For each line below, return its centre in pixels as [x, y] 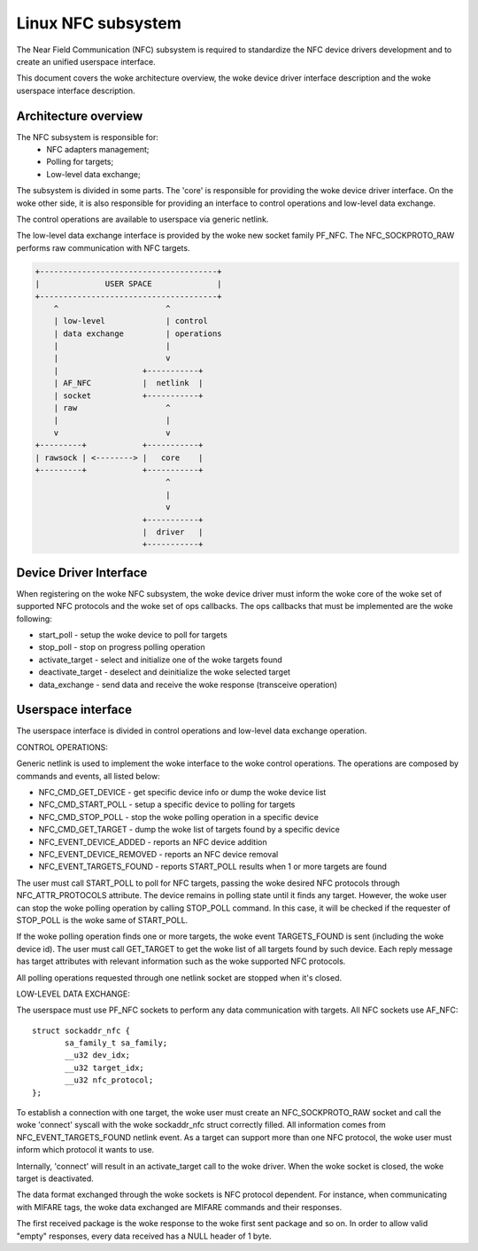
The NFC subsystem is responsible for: [87, 137]
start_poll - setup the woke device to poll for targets [133, 635]
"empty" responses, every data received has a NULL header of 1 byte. [144, 1236]
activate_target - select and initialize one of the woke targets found [160, 660]
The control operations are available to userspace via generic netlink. [143, 219]
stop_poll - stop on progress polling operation [122, 647]
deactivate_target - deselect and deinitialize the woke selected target [165, 672]
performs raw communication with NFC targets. [103, 247]
